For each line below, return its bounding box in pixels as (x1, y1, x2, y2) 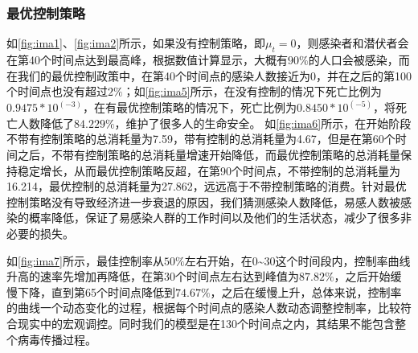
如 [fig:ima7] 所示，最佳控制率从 (6, 252, 165, 269)
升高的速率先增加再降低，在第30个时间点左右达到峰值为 (6, 268, 299, 285)
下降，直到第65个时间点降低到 (17, 283, 175, 300)
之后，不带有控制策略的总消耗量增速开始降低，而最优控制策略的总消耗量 (17, 146, 400, 163)
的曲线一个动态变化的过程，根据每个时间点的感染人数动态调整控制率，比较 (6, 299, 400, 316)
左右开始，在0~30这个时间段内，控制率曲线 (184, 252, 411, 269)
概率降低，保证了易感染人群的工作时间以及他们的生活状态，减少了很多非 (28, 209, 412, 226)
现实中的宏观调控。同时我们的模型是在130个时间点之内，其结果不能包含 (17, 314, 395, 331)
